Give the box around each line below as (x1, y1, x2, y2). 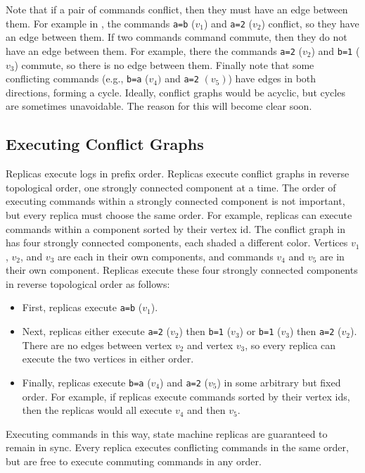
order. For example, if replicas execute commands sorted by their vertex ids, (22, 389, 350, 403)
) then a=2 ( (289, 324, 342, 339)
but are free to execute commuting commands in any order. (6, 454, 262, 469)
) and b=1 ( (311, 43, 360, 58)
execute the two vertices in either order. (22, 351, 194, 366)
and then (187, 403, 226, 417)
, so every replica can (245, 337, 336, 352)
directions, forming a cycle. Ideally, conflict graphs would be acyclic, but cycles (6, 84, 345, 99)
